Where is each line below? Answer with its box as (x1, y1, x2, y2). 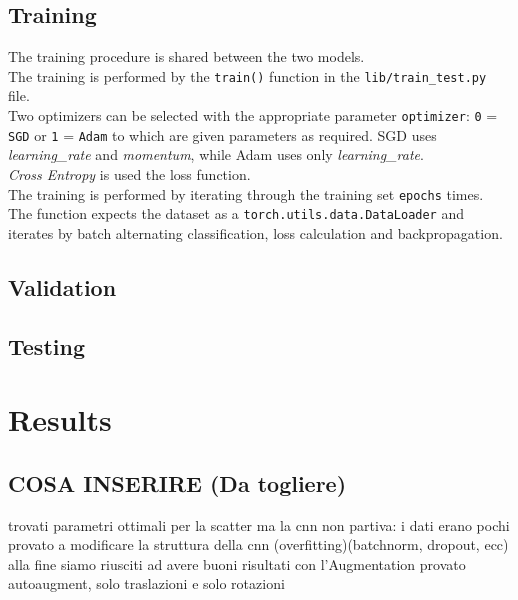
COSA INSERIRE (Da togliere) (8, 467, 347, 498)
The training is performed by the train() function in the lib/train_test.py (8, 65, 487, 86)
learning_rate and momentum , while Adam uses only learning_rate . (8, 144, 424, 165)
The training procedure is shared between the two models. (8, 46, 365, 67)
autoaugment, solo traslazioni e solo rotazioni (8, 573, 285, 594)
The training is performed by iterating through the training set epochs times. (8, 183, 484, 204)
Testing (8, 330, 85, 361)
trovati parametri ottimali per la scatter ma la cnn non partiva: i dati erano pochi (8, 514, 510, 535)
